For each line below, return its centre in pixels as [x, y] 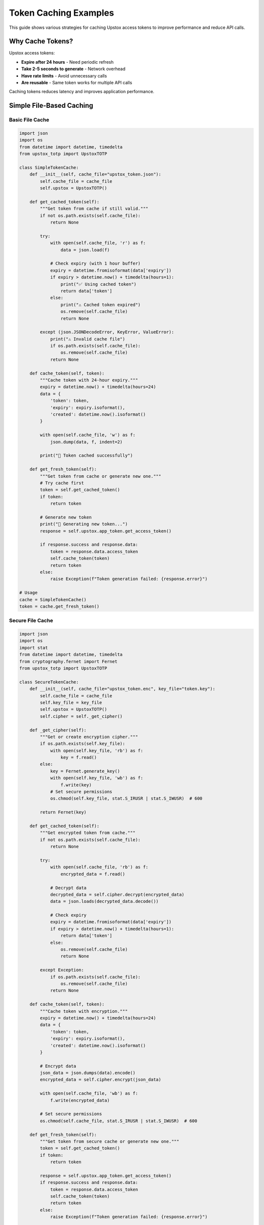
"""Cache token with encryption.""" [84, 1011]
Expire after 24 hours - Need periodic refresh [67, 62]
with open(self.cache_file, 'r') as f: [98, 243]
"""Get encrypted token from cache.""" [88, 833]
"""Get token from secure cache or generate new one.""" [110, 1141]
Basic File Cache [29, 120]
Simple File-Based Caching [51, 106]
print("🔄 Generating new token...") [84, 524]
